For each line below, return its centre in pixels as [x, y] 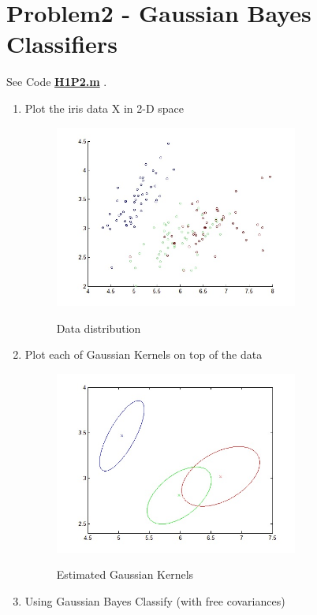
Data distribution [99, 328]
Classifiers [62, 44]
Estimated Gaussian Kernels [125, 574]
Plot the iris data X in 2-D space [104, 108]
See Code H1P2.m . [57, 82]
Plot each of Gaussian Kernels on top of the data [144, 354]
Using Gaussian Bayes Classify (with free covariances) [155, 601]
